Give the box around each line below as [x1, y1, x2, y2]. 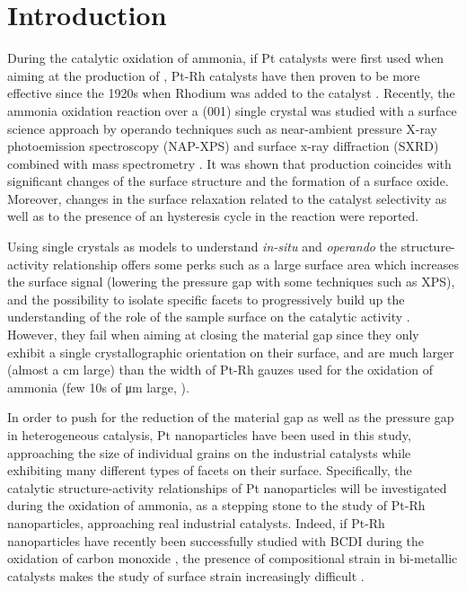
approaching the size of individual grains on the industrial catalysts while [7, 443, 411, 462]
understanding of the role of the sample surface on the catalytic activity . [7, 307, 410, 326]
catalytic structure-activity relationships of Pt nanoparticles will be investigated [7, 478, 447, 497]
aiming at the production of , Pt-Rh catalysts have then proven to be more [7, 66, 420, 84]
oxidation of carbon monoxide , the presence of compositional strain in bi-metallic [7, 549, 458, 568]
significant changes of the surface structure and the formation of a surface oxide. [7, 172, 449, 190]
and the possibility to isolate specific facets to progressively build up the [7, 289, 405, 308]
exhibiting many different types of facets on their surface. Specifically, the [7, 461, 412, 480]
